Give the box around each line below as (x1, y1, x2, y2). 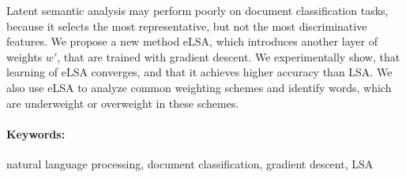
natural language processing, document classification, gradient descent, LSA (6, 155, 374, 171)
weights (6, 48, 43, 65)
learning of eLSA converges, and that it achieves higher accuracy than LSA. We (6, 64, 393, 80)
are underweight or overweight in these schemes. (6, 94, 239, 111)
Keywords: (6, 125, 66, 142)
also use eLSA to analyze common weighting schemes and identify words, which (6, 79, 392, 95)
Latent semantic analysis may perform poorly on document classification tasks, (6, 2, 389, 18)
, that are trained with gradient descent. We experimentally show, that (57, 48, 400, 65)
